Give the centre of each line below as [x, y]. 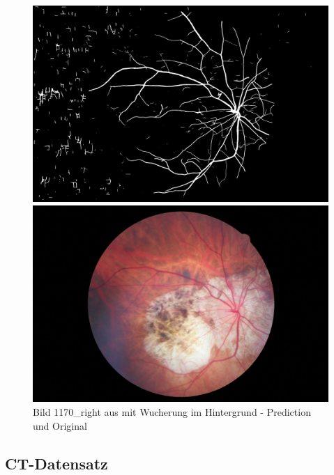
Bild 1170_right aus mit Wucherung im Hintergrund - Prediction [172, 411]
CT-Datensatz [56, 463]
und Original [60, 425]
